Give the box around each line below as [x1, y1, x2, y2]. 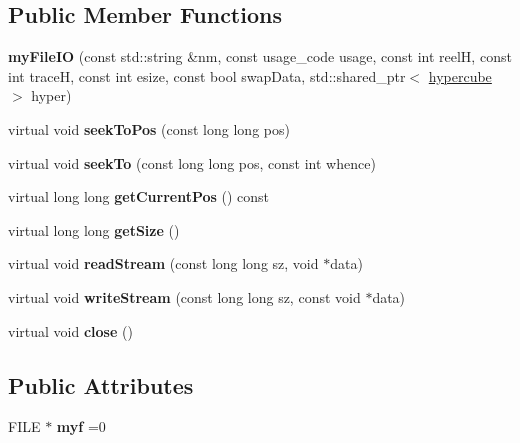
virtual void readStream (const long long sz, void [8, 253, 319, 274]
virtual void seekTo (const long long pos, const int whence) [8, 152, 376, 173]
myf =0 [56, 416, 106, 437]
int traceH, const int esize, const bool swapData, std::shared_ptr [8, 65, 406, 86]
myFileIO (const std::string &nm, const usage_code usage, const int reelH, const [8, 46, 512, 67]
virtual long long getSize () [8, 219, 180, 240]
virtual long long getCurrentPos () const [8, 186, 270, 207]
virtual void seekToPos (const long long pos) [8, 118, 290, 139]
